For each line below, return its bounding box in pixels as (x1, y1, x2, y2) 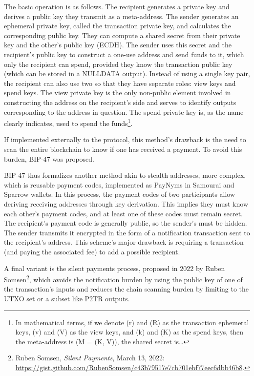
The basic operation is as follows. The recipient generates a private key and (4, 1, 230, 11)
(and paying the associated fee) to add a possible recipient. (4, 246, 180, 256)
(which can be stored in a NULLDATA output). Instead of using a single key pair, (4, 68, 250, 79)
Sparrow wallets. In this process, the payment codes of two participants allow (4, 189, 235, 199)
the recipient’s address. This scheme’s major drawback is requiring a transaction (4, 237, 244, 247)
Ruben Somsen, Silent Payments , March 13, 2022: (15, 353, 165, 363)
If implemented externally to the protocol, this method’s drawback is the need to (4, 134, 246, 145)
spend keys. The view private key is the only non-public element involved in (4, 87, 231, 98)
